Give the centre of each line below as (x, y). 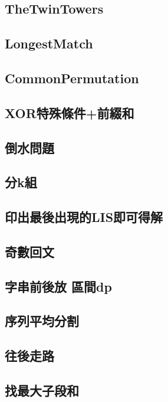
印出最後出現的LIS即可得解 (84, 217)
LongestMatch (49, 43)
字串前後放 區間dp (58, 286)
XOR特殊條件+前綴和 (70, 112)
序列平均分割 (42, 321)
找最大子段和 (42, 390)
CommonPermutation (72, 78)
